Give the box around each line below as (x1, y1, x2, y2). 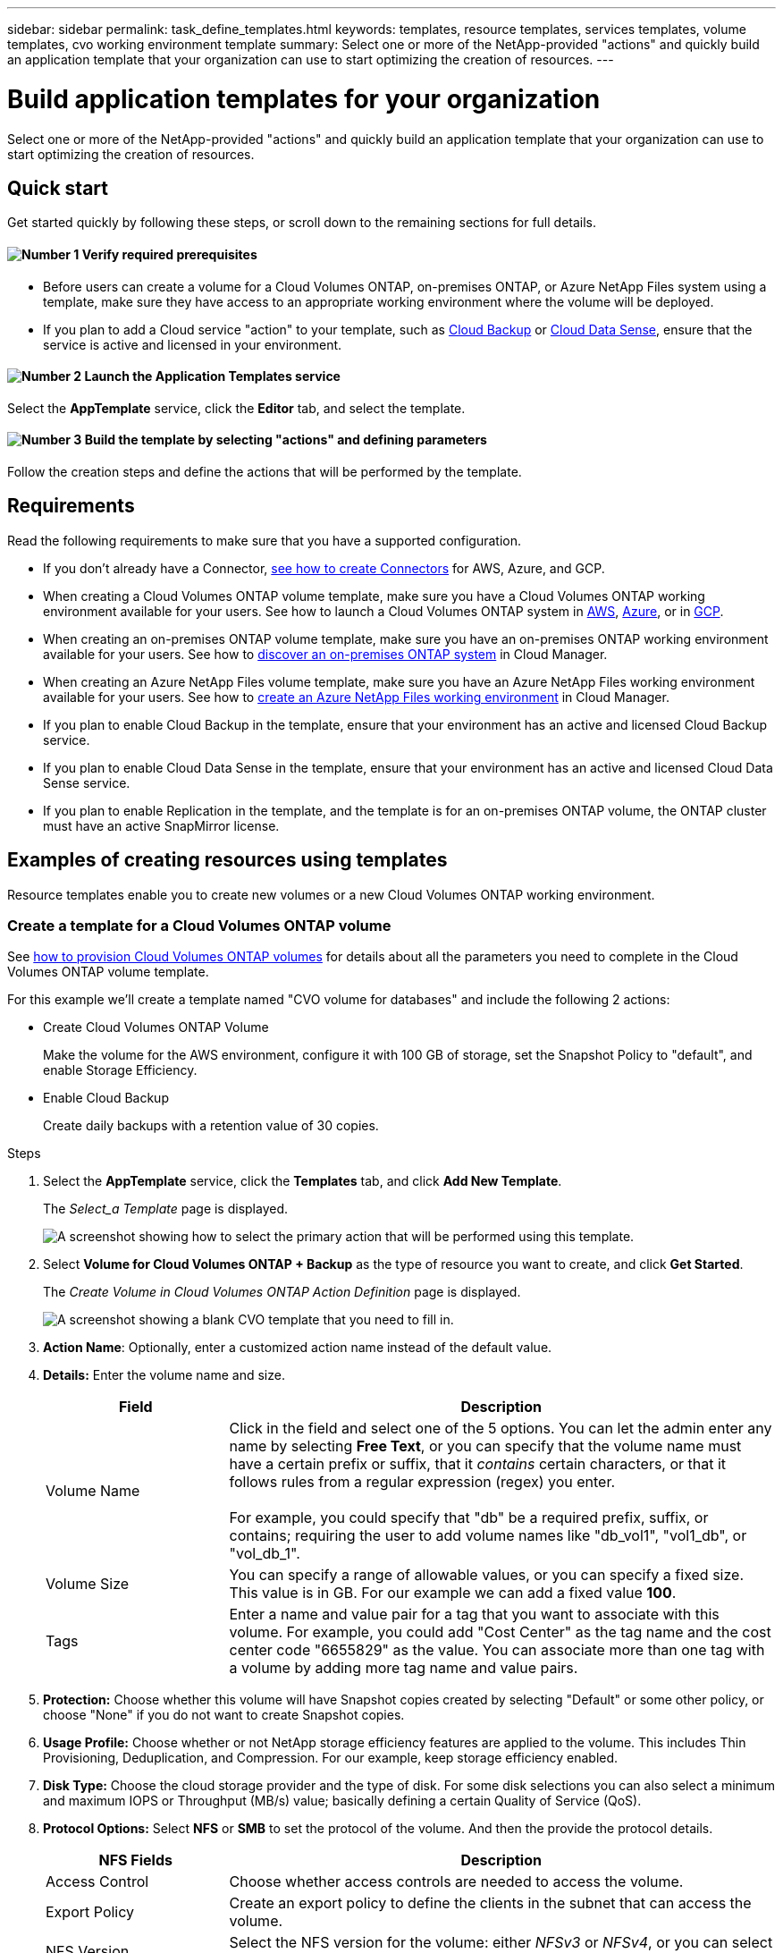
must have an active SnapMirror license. (43, 817, 280, 833)
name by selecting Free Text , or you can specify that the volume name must (229, 1437, 742, 1456)
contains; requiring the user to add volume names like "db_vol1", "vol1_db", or (229, 1526, 747, 1545)
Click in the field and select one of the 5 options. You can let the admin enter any (229, 1419, 772, 1438)
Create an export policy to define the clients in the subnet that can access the (229, 1894, 752, 1913)
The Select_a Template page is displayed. (43, 1201, 289, 1217)
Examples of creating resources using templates (7, 849, 448, 872)
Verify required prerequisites (81, 246, 257, 262)
